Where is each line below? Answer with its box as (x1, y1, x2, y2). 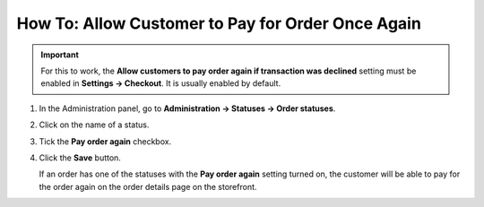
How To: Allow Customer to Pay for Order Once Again (16, 13, 421, 33)
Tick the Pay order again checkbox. (39, 135, 172, 147)
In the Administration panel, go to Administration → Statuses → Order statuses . (39, 103, 336, 114)
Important (40, 49, 80, 60)
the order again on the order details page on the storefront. (39, 181, 257, 192)
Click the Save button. (39, 152, 121, 163)
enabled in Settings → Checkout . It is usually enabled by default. (40, 78, 281, 89)
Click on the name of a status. (39, 119, 150, 130)
